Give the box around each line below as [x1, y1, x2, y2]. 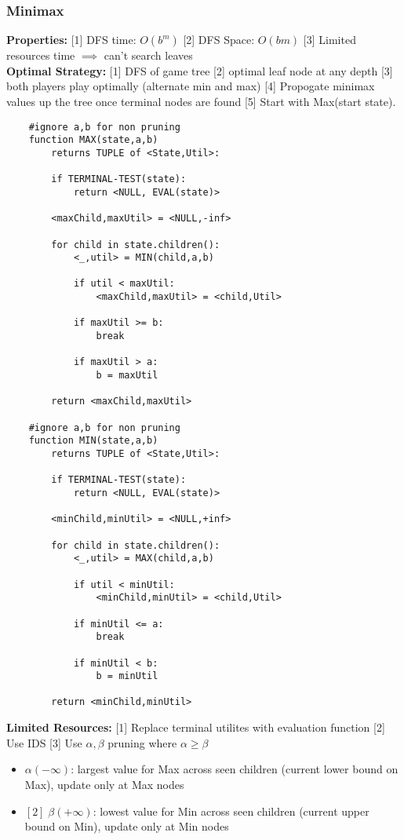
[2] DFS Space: [183, 31, 255, 48]
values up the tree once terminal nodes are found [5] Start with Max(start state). [6, 93, 396, 109]
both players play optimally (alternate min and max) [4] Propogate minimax [6, 78, 375, 94]
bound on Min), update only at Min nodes [24, 818, 229, 835]
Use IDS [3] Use [6, 734, 82, 751]
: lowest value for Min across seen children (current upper [93, 802, 369, 819]
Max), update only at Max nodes [24, 776, 184, 792]
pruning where [107, 734, 177, 751]
